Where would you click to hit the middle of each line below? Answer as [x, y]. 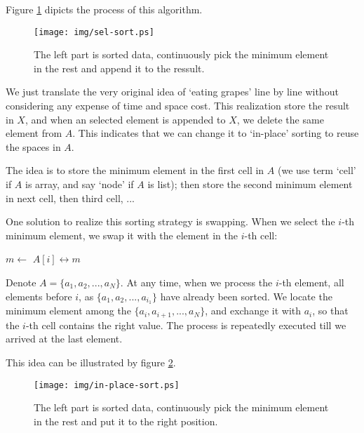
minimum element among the [68, 311]
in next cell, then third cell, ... [70, 198]
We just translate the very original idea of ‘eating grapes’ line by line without [172, 92]
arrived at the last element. [64, 339]
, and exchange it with [253, 311]
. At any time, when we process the [196, 282]
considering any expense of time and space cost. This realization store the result [178, 106]
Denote [21, 282]
